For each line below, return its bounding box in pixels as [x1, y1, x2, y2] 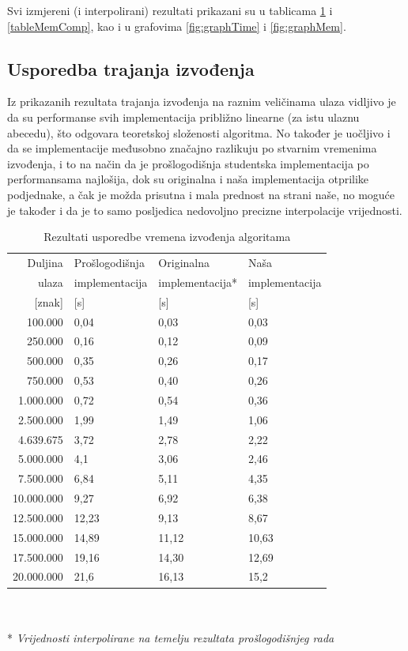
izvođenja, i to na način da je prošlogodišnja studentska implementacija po [7, 155, 369, 171]
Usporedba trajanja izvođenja [7, 56, 255, 81]
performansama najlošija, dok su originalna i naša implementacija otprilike [7, 171, 369, 187]
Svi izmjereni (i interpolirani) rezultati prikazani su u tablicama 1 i [7, 2, 333, 18]
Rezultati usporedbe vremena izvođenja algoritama [43, 228, 291, 245]
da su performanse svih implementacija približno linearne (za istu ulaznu [7, 108, 360, 125]
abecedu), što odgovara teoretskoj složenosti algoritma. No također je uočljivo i [7, 124, 391, 141]
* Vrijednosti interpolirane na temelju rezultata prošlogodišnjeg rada [7, 629, 334, 645]
